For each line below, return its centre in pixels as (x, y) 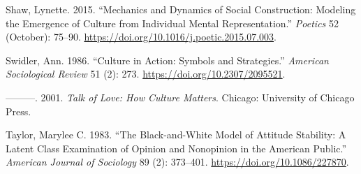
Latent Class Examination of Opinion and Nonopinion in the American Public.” (176, 148)
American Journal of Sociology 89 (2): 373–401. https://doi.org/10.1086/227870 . (177, 162)
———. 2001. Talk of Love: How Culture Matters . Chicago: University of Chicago (180, 97)
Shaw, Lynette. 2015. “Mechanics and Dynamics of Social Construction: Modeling (181, 9)
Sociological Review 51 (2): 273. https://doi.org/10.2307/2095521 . (146, 74)
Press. (19, 111)
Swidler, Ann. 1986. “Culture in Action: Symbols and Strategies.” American (167, 60)
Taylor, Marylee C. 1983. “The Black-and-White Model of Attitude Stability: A (176, 135)
